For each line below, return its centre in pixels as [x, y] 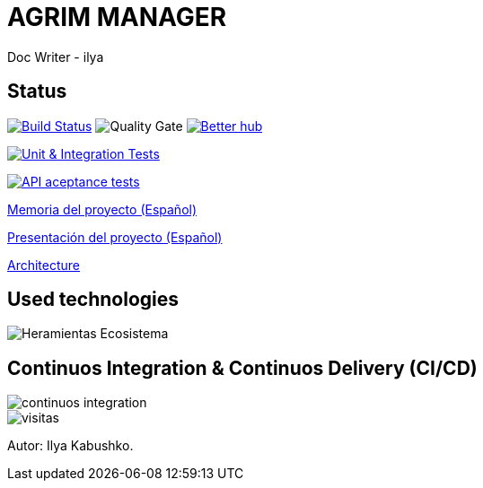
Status [37, 91]
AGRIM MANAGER [117, 17]
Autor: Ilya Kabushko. [70, 446]
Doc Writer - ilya [56, 57]
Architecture [44, 265]
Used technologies [93, 300]
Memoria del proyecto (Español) [102, 209]
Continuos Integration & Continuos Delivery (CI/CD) [242, 368]
